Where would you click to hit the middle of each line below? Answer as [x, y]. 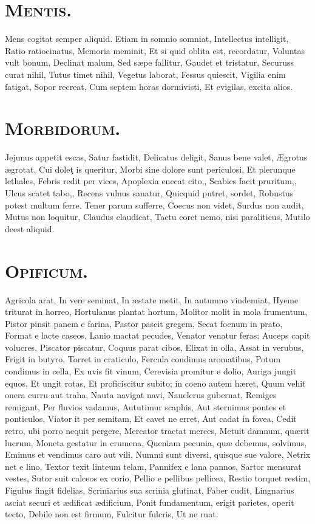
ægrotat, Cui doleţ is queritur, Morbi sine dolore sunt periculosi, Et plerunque [150, 169]
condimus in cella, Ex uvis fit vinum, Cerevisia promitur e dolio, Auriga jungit [151, 371]
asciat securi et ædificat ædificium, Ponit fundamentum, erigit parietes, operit [150, 502]
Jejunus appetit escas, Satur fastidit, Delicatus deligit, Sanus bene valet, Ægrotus [156, 157]
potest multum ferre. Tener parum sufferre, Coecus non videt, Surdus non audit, [154, 205]
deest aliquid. [30, 228]
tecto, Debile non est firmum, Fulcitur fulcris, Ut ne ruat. [112, 514]
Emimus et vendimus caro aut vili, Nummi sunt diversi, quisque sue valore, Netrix [158, 454]
